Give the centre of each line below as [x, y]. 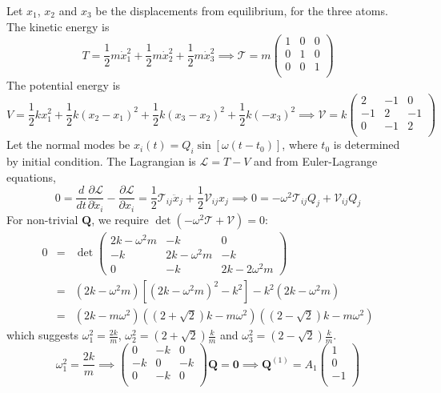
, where [300, 144]
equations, [31, 176]
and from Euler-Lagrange [316, 160]
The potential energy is [64, 85]
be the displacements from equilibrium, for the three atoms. [242, 10]
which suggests [43, 335]
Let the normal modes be [68, 144]
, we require [120, 219]
